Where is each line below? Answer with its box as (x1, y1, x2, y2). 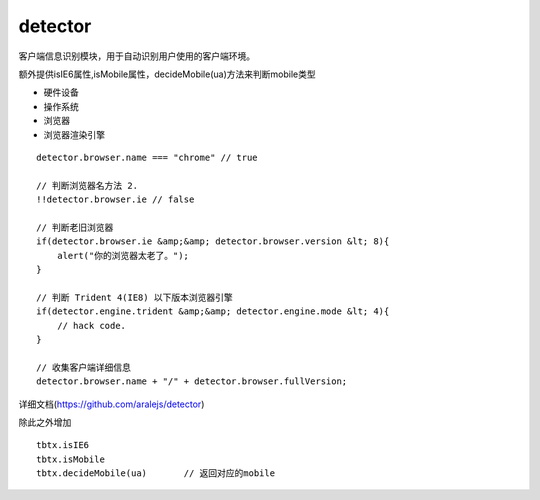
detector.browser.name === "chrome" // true (36, 151, 259, 163)
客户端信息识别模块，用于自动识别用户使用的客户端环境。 (18, 50, 255, 62)
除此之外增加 (18, 416, 72, 428)
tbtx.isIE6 (36, 440, 90, 451)
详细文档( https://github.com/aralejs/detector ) (18, 398, 205, 410)
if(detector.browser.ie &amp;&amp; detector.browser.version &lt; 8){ (36, 236, 390, 247)
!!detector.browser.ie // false (36, 194, 195, 205)
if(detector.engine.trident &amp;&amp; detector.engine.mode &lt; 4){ (36, 306, 390, 317)
